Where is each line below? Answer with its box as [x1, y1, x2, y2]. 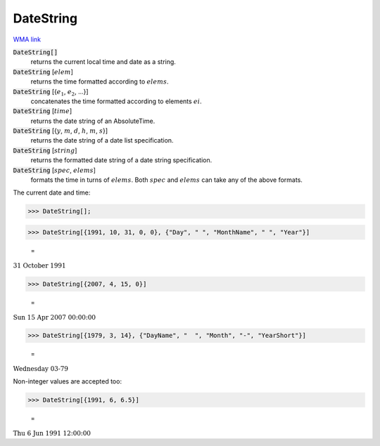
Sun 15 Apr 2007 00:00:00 [13, 313, 96, 321]
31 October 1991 [13, 262, 66, 270]
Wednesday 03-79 [13, 365, 69, 373]
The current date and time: [13, 188, 91, 197]
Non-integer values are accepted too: [13, 377, 122, 386]
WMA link [13, 35, 42, 44]
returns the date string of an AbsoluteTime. [30, 117, 156, 125]
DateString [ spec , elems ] [13, 166, 96, 174]
